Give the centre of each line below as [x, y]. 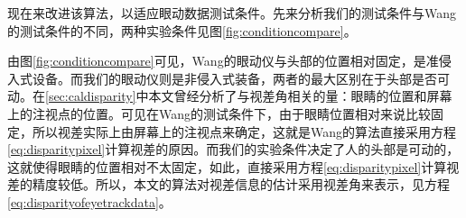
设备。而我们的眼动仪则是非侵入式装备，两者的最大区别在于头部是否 [234, 78]
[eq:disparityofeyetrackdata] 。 [89, 201]
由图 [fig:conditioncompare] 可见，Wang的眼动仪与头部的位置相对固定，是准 [223, 61]
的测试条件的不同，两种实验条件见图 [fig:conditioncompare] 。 [182, 30]
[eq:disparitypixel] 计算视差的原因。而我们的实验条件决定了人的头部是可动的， [233, 149]
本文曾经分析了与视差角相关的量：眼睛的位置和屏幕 [300, 96]
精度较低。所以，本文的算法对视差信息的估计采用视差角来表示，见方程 [241, 184]
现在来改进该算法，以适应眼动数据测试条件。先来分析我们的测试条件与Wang [232, 13]
